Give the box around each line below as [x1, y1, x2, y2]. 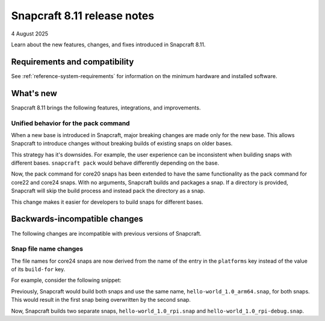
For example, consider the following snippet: [11, 277, 122, 284]
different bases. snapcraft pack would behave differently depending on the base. [11, 159, 220, 167]
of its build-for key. [11, 266, 66, 273]
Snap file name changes [11, 245, 84, 253]
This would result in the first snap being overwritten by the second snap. [11, 296, 191, 304]
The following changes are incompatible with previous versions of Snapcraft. [11, 230, 202, 237]
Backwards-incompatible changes [11, 214, 144, 224]
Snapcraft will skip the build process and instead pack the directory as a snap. [11, 187, 205, 195]
